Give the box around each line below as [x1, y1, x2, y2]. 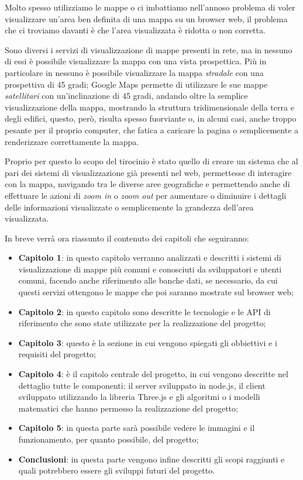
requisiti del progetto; [18, 348, 96, 360]
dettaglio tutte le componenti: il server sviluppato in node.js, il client [18, 379, 266, 391]
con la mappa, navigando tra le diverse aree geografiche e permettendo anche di [5, 178, 290, 190]
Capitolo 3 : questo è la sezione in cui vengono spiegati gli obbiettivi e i [18, 336, 277, 348]
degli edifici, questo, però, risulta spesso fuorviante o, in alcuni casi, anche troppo [5, 112, 297, 125]
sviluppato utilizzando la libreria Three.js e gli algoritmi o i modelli [18, 391, 260, 403]
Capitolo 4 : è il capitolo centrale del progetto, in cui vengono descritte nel [18, 368, 288, 380]
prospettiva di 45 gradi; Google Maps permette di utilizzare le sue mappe [5, 78, 268, 90]
